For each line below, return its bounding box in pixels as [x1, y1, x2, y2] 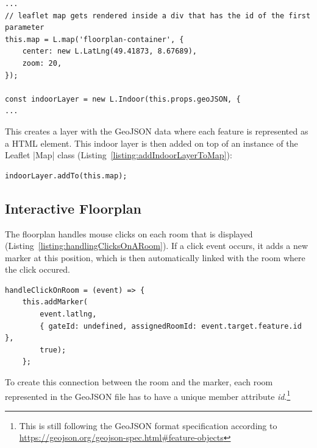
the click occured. [5, 263, 70, 276]
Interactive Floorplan [5, 198, 142, 217]
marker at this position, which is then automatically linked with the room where [5, 251, 305, 264]
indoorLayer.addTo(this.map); [5, 171, 127, 180]
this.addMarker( [22, 298, 88, 307]
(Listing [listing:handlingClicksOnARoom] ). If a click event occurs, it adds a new [5, 239, 308, 252]
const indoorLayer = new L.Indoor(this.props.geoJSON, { [5, 94, 241, 103]
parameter [5, 23, 45, 32]
